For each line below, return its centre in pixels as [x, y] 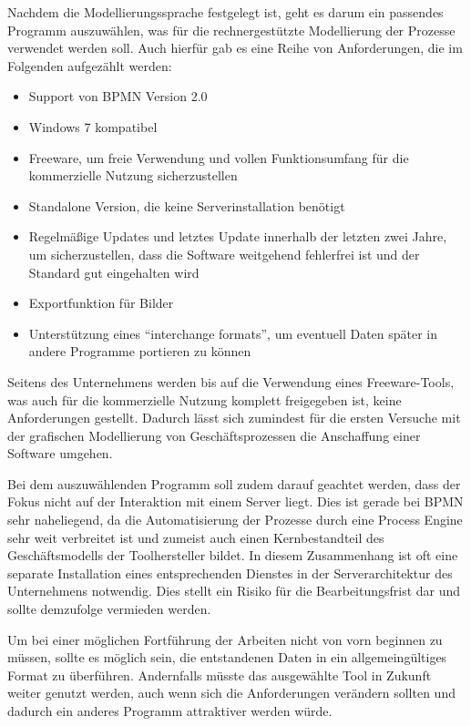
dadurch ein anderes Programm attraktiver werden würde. [170, 711]
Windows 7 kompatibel [93, 126]
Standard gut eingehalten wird [114, 272]
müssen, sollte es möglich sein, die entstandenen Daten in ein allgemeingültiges [227, 657]
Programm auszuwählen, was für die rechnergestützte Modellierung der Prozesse [231, 30]
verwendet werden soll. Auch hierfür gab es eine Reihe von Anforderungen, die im [235, 48]
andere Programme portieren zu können [140, 351]
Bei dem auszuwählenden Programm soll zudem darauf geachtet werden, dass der [234, 483]
